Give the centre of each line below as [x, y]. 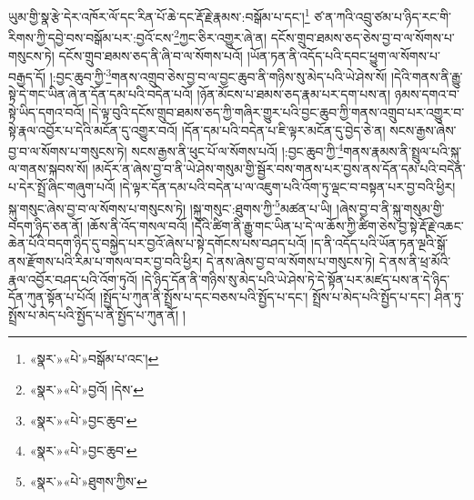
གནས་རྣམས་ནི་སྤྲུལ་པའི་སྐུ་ [403, 150]
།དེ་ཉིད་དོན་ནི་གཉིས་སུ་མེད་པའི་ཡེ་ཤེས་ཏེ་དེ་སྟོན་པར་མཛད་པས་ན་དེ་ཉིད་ [296, 279]
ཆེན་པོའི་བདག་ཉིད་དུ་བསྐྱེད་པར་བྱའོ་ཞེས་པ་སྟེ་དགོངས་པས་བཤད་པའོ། [158, 243]
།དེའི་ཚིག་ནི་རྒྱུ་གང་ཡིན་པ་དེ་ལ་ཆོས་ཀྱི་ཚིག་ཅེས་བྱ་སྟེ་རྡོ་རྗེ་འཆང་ [328, 225]
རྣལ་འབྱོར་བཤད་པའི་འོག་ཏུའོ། [73, 279]
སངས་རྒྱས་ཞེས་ [423, 130]
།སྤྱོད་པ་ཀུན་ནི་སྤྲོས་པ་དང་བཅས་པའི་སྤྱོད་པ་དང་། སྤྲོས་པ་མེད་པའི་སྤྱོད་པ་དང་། [266, 297]
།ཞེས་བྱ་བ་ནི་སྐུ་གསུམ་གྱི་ [390, 208]
